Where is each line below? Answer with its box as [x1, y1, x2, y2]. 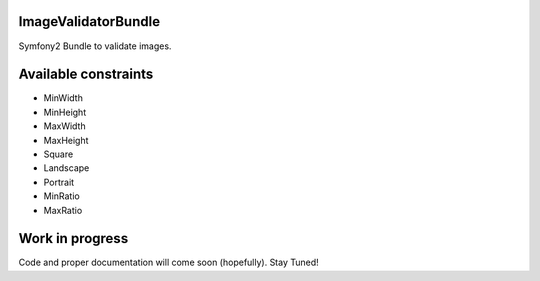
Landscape [43, 162, 90, 174]
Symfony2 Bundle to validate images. [18, 40, 172, 52]
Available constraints [18, 66, 154, 83]
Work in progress [18, 230, 129, 247]
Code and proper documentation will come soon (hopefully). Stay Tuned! [18, 256, 319, 269]
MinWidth [43, 92, 84, 104]
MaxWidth [43, 120, 86, 132]
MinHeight [43, 106, 87, 118]
